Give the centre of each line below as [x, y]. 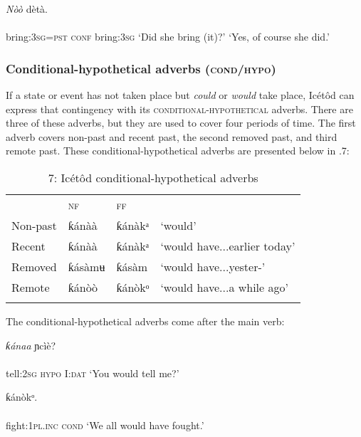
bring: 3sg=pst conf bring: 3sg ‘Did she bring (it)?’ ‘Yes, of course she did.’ [168, 37]
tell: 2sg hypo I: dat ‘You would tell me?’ [93, 373]
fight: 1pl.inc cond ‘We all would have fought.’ [105, 425]
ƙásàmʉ [87, 266]
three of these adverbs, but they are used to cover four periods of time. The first [181, 123]
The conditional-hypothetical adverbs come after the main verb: [145, 321]
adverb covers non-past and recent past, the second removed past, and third [172, 136]
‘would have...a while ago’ [224, 287]
